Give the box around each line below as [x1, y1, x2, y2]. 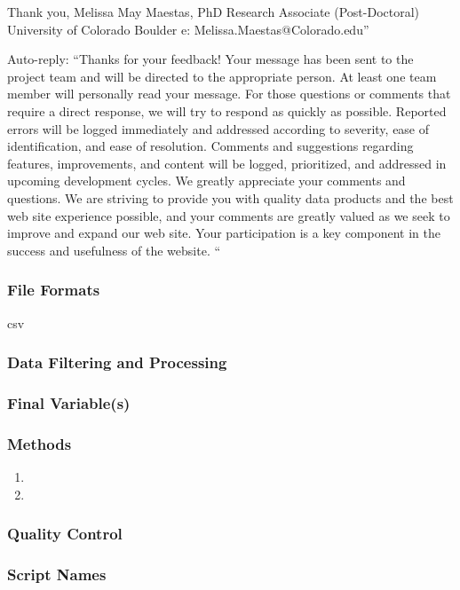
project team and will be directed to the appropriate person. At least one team [7, 67, 437, 85]
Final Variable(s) [7, 391, 131, 413]
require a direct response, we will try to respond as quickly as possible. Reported [7, 101, 447, 120]
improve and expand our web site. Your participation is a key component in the [7, 224, 440, 242]
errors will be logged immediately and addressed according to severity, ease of [7, 119, 430, 138]
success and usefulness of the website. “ [7, 240, 221, 259]
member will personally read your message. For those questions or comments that [7, 84, 451, 103]
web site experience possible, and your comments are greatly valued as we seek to [7, 206, 450, 224]
